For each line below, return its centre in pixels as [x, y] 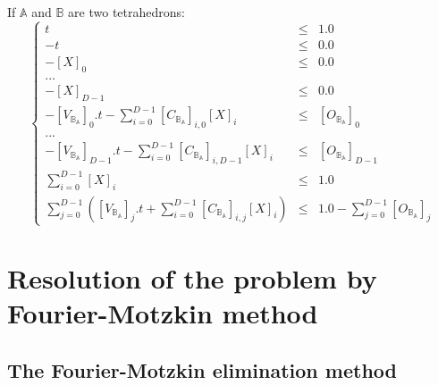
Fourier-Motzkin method [163, 313]
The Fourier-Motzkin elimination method [202, 369]
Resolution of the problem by [192, 278]
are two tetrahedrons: [126, 12]
